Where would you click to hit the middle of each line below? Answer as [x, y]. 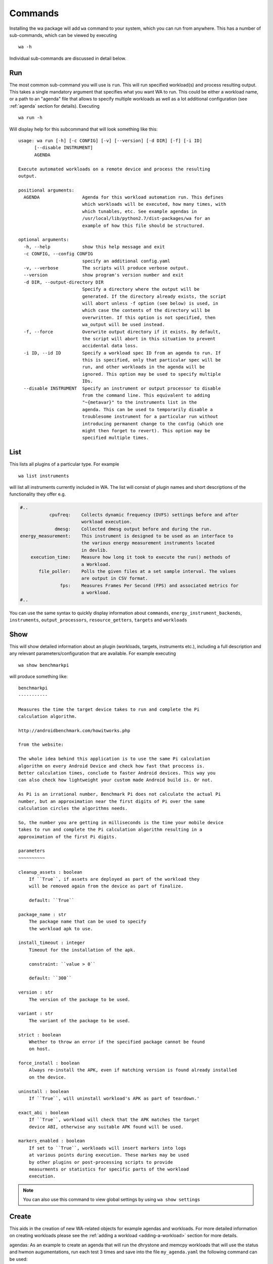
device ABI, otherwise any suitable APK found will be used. [106, 1127]
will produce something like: [39, 676]
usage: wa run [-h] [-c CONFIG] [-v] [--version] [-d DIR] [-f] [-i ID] [110, 141]
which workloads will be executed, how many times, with [154, 204]
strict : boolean [40, 1035]
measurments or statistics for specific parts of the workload [109, 1169]
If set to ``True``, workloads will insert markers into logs [107, 1148]
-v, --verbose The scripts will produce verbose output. [106, 268]
